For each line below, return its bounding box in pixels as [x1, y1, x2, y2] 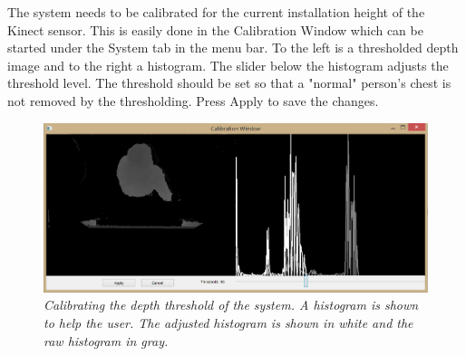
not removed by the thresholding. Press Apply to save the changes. [7, 91, 379, 110]
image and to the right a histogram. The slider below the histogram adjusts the [7, 55, 449, 74]
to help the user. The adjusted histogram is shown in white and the [44, 313, 413, 332]
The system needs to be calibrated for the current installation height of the [7, 3, 425, 21]
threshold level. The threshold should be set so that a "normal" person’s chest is [7, 73, 451, 92]
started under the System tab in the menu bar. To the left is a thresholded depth [7, 38, 459, 57]
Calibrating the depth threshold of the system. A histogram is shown [44, 295, 419, 314]
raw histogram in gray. [44, 331, 169, 350]
